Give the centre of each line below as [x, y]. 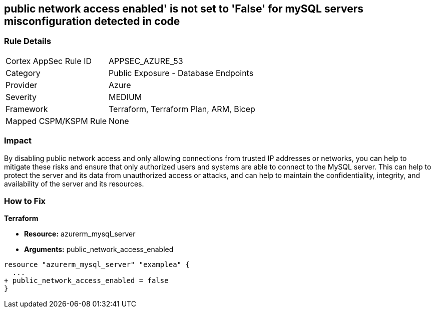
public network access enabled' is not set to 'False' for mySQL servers [184, 9]
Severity [21, 97]
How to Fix [25, 201]
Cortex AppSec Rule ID [49, 61]
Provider [22, 85]
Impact [18, 141]
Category [23, 73]
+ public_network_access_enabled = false [86, 281]
